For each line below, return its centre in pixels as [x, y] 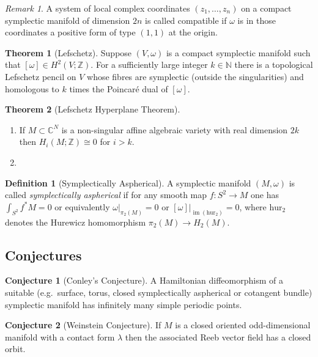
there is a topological [274, 64]
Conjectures [43, 255]
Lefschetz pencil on [41, 76]
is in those [257, 20]
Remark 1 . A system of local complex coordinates [98, 8]
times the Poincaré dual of [119, 88]
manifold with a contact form [60, 337]
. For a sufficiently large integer [149, 64]
